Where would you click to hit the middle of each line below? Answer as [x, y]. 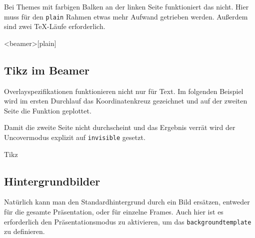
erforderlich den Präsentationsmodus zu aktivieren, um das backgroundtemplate [128, 221]
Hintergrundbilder [52, 181]
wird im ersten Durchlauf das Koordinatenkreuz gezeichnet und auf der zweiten [126, 101]
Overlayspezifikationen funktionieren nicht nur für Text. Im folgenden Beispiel [124, 91]
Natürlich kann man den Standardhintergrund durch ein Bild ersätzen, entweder [127, 202]
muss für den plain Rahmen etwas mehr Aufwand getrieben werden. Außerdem [126, 16]
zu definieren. [24, 231]
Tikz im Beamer [47, 70]
